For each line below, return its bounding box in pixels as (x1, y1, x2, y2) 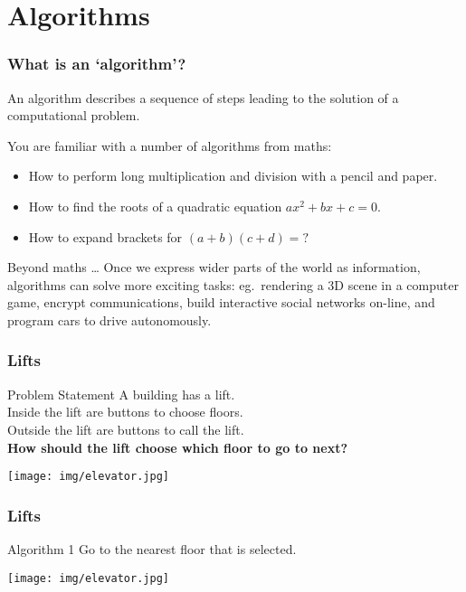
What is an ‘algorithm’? (7, 52, 186, 75)
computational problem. (7, 106, 140, 125)
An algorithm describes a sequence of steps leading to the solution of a (7, 88, 399, 107)
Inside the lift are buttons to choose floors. (7, 402, 243, 421)
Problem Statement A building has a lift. (7, 384, 235, 403)
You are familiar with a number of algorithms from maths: (7, 136, 332, 155)
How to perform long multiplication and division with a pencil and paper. (28, 166, 438, 185)
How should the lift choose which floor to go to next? (7, 437, 348, 456)
